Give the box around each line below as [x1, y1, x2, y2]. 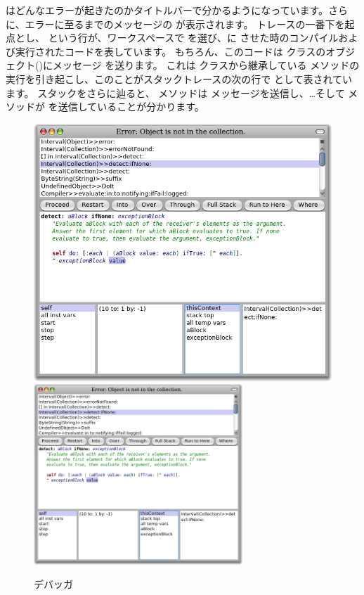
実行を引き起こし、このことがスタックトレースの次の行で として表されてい [6, 71, 353, 86]
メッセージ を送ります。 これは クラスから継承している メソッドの [52, 58, 360, 72]
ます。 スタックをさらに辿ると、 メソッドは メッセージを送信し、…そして [6, 85, 345, 100]
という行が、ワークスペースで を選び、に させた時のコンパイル [48, 30, 339, 45]
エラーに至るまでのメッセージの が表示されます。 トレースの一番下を [25, 16, 345, 31]
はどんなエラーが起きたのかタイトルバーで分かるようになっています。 [6, 3, 329, 17]
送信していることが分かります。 [58, 99, 204, 114]
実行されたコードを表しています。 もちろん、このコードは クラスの [15, 44, 326, 58]
